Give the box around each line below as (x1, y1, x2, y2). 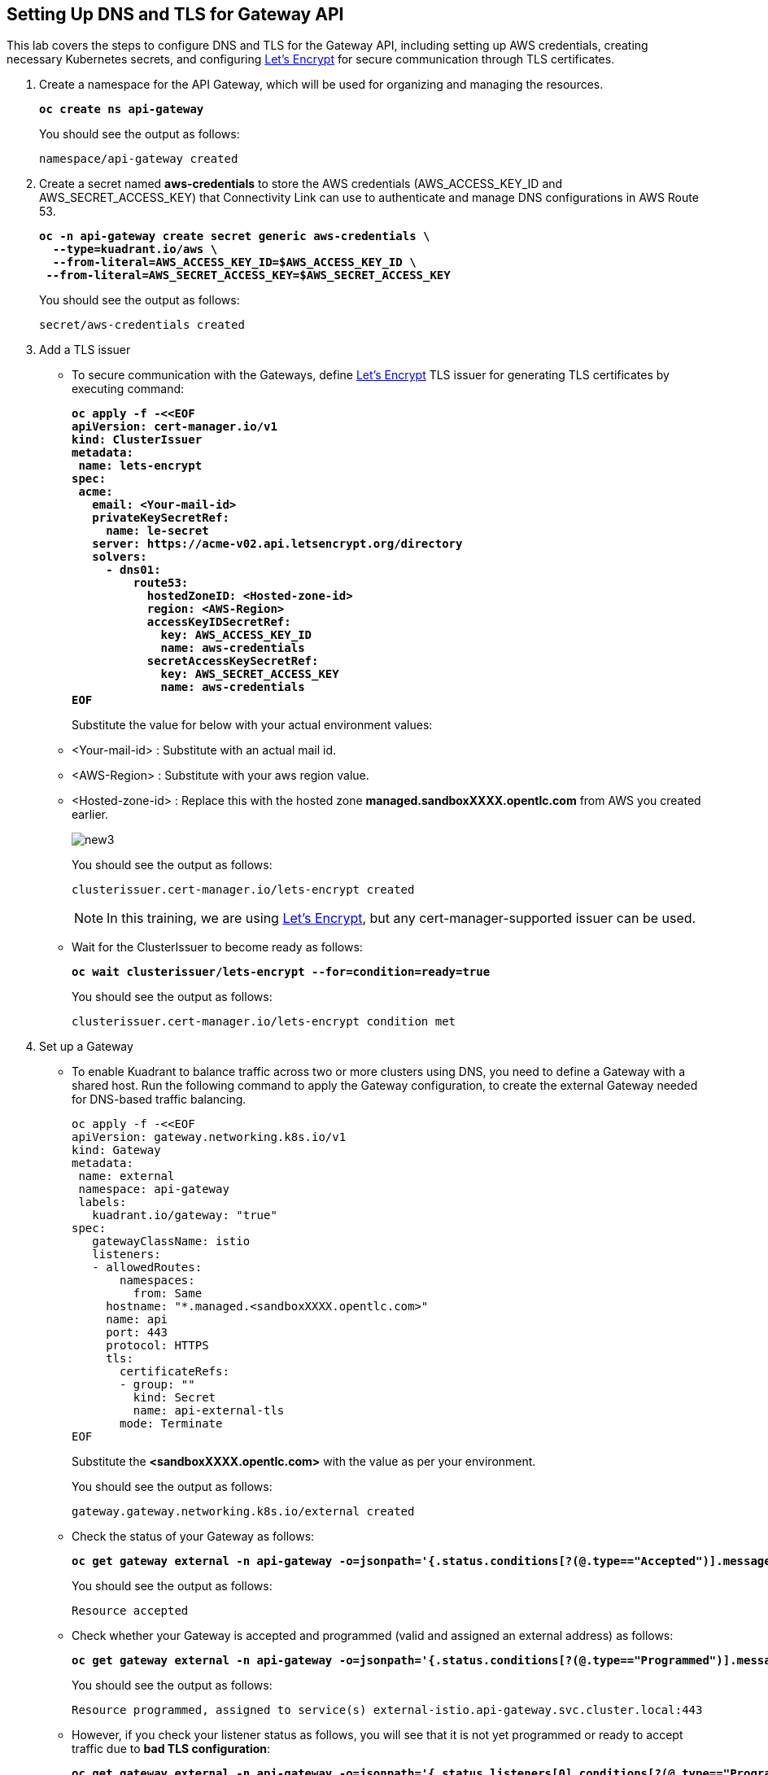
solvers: (92, 550, 147, 564)
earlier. (72, 807, 109, 822)
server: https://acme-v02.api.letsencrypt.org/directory (92, 537, 463, 551)
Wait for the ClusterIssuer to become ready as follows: (72, 940, 363, 955)
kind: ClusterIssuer (72, 433, 203, 447)
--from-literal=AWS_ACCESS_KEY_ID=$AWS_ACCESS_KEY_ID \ (52, 256, 417, 269)
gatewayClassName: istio (92, 1235, 251, 1248)
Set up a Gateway (39, 1039, 133, 1054)
